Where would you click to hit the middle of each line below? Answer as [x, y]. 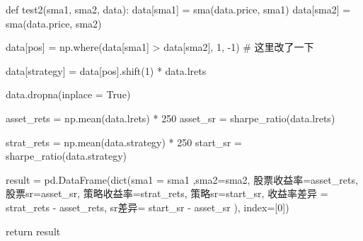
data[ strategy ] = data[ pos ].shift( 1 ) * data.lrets [106, 70]
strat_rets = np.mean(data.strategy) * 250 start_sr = [124, 142]
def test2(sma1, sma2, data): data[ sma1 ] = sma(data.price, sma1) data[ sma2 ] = [178, 9]
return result [33, 231]
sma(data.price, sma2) [54, 23]
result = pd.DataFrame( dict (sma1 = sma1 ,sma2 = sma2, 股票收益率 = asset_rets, [182, 179]
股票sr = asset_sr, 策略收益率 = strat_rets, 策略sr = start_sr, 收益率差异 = [167, 193]
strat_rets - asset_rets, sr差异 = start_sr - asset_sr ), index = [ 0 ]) [148, 207]
